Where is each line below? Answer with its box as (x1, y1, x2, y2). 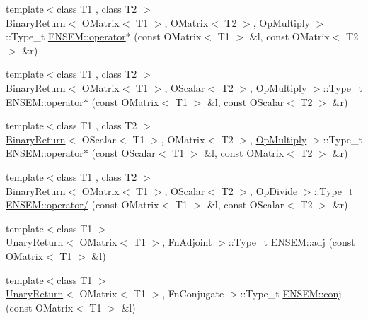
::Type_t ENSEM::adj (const (228, 235, 355, 249)
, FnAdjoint (162, 235, 212, 249)
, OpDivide (250, 183, 298, 198)
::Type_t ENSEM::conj (240, 286, 342, 301)
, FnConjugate (162, 286, 224, 301)
